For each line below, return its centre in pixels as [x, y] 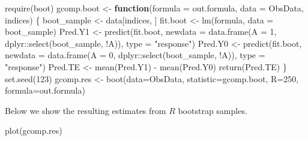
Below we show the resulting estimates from [86, 110]
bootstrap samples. [213, 110]
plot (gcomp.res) [34, 130]
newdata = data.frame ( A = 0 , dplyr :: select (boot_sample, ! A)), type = [135, 55]
